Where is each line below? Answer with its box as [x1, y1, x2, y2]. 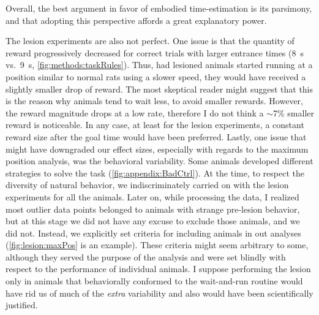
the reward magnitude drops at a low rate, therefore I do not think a [6, 106, 264, 119]
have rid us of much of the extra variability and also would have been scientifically [6, 286, 313, 299]
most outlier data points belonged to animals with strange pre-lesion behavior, [6, 202, 300, 215]
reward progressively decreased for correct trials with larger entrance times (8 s [6, 46, 304, 59]
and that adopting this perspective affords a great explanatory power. [6, 13, 267, 26]
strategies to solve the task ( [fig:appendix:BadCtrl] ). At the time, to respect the [6, 166, 304, 179]
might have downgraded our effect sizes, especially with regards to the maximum [6, 142, 309, 155]
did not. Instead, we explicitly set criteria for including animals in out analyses [6, 226, 301, 239]
